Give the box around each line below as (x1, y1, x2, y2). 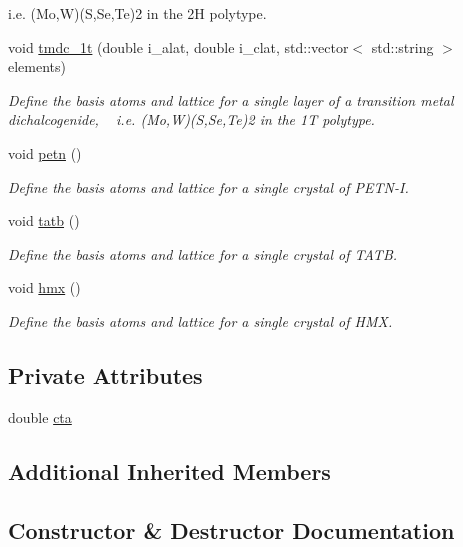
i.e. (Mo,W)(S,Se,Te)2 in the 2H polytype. (8, 3, 267, 23)
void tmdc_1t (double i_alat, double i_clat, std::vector (8, 36, 349, 57)
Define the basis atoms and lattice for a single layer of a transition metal (8, 89, 454, 110)
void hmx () (8, 277, 81, 298)
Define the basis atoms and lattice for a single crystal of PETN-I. (8, 176, 409, 197)
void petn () (8, 142, 82, 163)
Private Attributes (8, 359, 203, 390)
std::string (371, 36, 434, 57)
